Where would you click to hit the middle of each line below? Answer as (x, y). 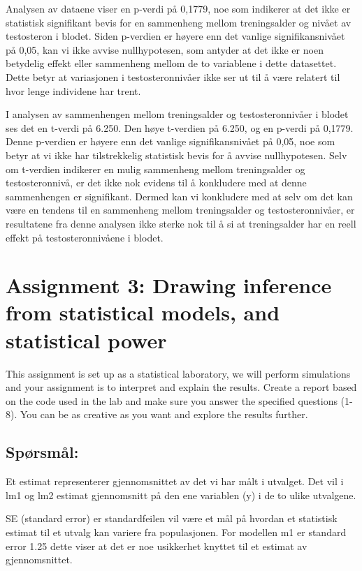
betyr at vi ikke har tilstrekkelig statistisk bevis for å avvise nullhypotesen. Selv (176, 155)
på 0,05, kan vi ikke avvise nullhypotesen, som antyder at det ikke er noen (165, 49)
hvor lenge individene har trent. (73, 90)
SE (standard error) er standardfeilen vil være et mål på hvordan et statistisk (172, 518)
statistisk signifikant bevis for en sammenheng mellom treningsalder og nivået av (179, 22)
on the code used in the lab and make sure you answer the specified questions (172, 400)
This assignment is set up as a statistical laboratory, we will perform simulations (178, 373)
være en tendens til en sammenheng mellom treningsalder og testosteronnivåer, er (180, 210)
